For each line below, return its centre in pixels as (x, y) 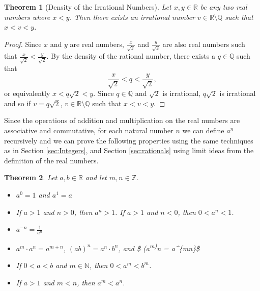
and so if (18, 103)
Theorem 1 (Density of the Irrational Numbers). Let (88, 7)
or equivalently (27, 93)
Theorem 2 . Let (31, 177)
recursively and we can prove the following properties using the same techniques (129, 140)
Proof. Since (23, 44)
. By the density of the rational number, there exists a (131, 56)
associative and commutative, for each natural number (89, 130)
